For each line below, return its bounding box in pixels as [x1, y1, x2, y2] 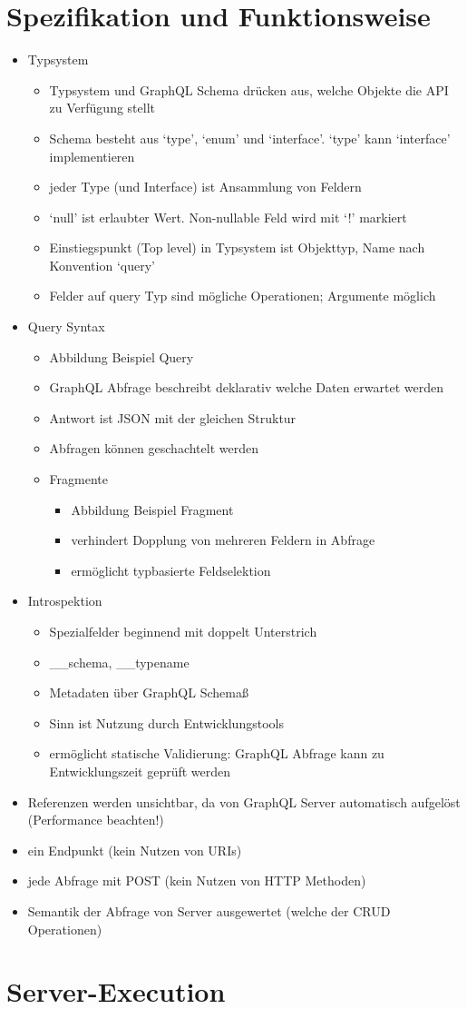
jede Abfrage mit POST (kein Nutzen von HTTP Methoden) [27, 871, 366, 890]
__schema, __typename [49, 652, 190, 671]
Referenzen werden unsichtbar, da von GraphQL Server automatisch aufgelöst [27, 792, 461, 811]
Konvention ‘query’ [49, 255, 155, 274]
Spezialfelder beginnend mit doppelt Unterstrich [49, 622, 317, 640]
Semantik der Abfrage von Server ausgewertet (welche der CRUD [27, 901, 391, 920]
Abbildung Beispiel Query [49, 347, 194, 366]
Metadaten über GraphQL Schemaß [49, 683, 248, 702]
